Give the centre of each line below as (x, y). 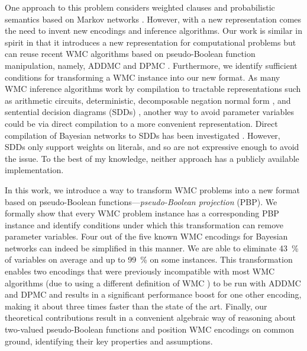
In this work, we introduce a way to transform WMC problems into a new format (152, 189)
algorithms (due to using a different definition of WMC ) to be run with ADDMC (153, 283)
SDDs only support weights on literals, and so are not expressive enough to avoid (152, 147)
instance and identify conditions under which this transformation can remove (144, 224)
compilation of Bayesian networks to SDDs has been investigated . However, (143, 135)
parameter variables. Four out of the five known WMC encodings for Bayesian (146, 236)
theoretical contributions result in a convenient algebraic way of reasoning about (150, 318)
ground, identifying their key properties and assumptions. (109, 341)
